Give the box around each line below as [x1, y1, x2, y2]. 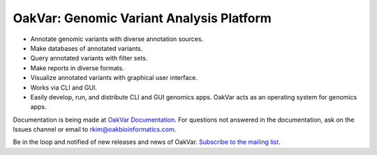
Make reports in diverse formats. [30, 63, 125, 72]
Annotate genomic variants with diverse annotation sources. [30, 35, 204, 43]
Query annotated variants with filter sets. [30, 54, 148, 63]
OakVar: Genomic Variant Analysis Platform [13, 10, 272, 26]
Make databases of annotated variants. [30, 44, 143, 52]
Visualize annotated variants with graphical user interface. [30, 74, 198, 82]
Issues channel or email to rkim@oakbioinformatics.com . [13, 125, 177, 133]
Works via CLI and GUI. [30, 83, 98, 92]
